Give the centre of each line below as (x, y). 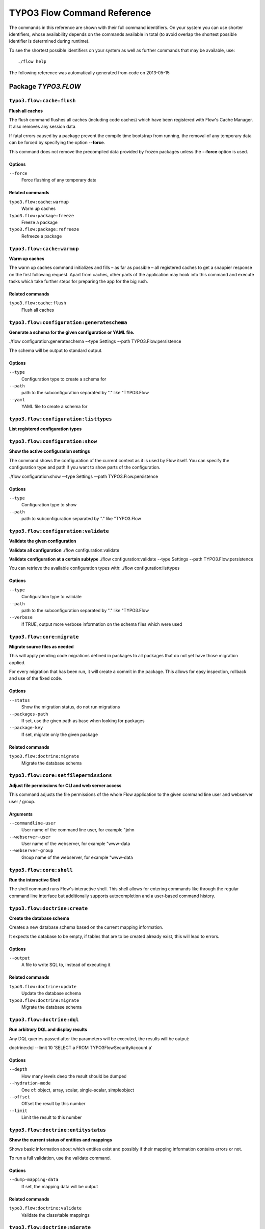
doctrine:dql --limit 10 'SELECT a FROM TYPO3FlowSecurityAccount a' (81, 1048)
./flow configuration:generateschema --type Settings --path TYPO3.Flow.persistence (95, 341)
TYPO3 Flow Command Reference (80, 13)
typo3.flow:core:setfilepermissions (61, 775)
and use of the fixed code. (36, 678)
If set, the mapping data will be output (60, 1186)
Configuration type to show (49, 505)
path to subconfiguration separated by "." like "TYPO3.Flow (81, 519)
